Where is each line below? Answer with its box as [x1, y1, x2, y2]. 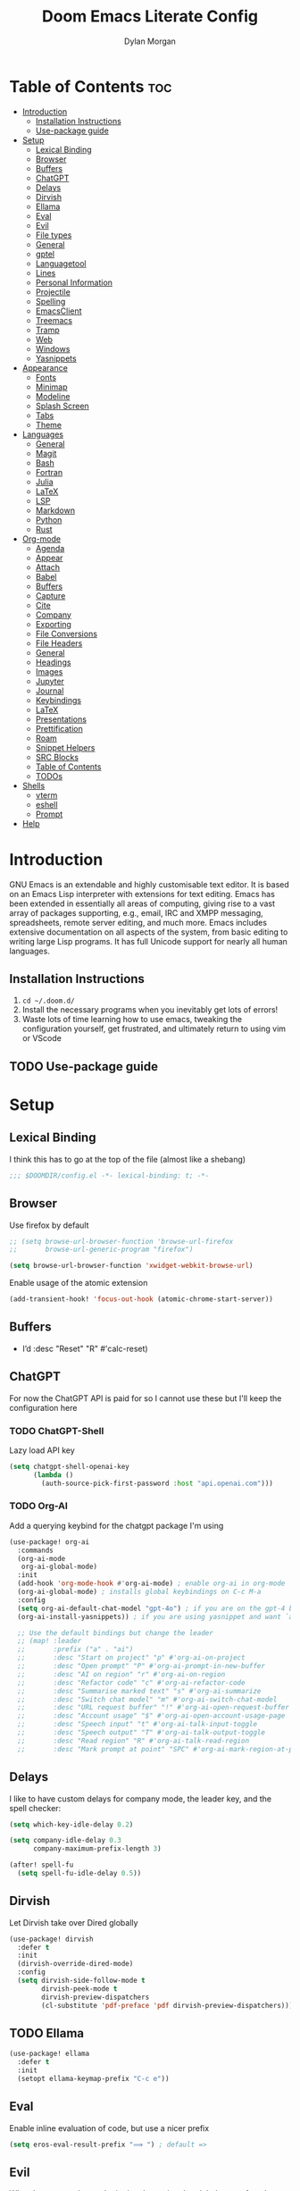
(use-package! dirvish [9, 1935, 94, 1943]
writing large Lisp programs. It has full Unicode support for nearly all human [9, 936, 288, 946]
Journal [35, 685, 64, 696]
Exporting [35, 618, 71, 629]
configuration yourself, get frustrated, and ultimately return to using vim [21, 1023, 287, 1034]
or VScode [21, 1033, 62, 1044]
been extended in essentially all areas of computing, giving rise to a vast [9, 898, 275, 909]
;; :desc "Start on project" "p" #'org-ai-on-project [17, 1653, 246, 1663]
